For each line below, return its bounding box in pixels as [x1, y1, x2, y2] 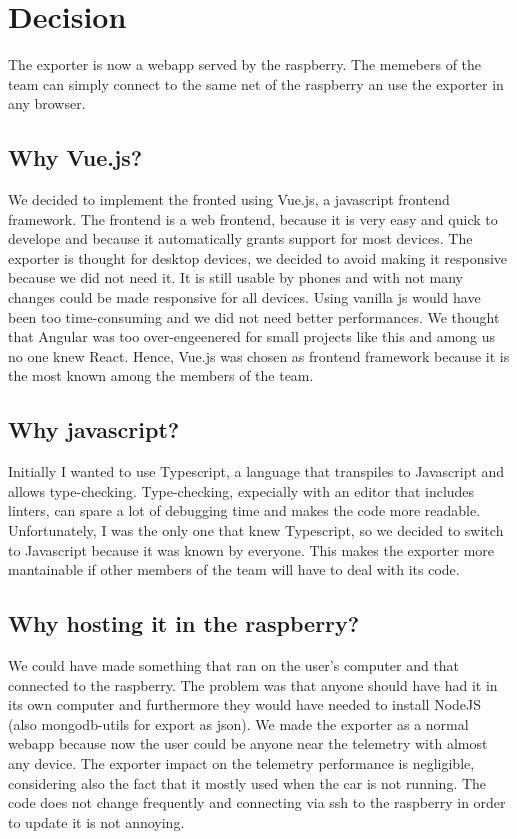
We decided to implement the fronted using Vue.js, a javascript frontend [8, 189, 450, 210]
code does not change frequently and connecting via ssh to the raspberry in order [8, 792, 506, 813]
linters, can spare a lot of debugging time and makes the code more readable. [8, 500, 481, 521]
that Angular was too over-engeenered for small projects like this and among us [8, 326, 496, 347]
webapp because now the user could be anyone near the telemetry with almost [8, 733, 488, 754]
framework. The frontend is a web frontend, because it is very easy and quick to [8, 208, 498, 229]
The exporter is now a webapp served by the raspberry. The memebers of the [8, 54, 482, 75]
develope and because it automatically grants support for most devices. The [8, 228, 473, 249]
